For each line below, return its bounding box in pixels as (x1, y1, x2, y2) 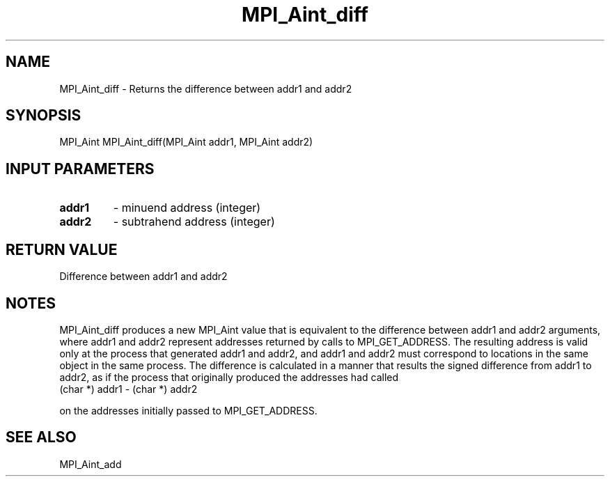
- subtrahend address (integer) (113, 215, 275, 229)
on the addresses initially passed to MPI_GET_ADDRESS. (59, 404, 318, 417)
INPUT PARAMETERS (6, 160, 155, 178)
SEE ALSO (6, 428, 77, 446)
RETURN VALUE (6, 240, 118, 258)
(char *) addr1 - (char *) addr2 (59, 382, 198, 395)
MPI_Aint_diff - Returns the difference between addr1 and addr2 (59, 82, 352, 95)
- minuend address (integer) (113, 201, 261, 215)
